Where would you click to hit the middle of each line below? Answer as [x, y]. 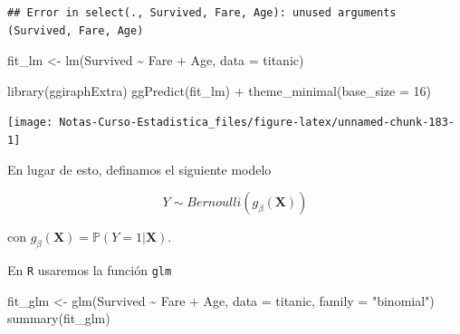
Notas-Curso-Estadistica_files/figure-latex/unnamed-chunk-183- [257, 123]
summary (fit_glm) [59, 318]
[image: [30, 123]
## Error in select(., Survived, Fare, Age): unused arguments [202, 13]
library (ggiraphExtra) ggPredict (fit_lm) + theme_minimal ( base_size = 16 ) [219, 90]
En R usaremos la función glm [90, 270]
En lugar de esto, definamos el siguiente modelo [139, 169]
